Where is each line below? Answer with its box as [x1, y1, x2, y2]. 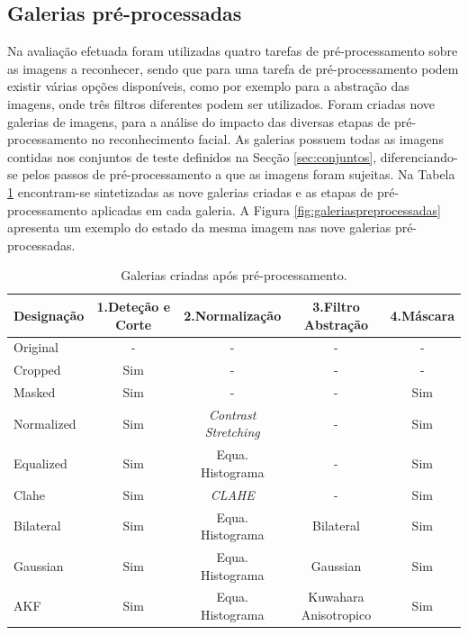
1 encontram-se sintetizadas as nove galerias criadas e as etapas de [7, 182, 373, 201]
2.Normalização [184, 305, 282, 324]
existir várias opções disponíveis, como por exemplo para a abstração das [7, 77, 409, 95]
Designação [13, 305, 85, 324]
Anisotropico [301, 605, 372, 624]
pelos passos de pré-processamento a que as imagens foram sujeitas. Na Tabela [22, 165, 455, 184]
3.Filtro [312, 296, 360, 315]
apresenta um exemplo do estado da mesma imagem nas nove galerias [7, 218, 391, 237]
